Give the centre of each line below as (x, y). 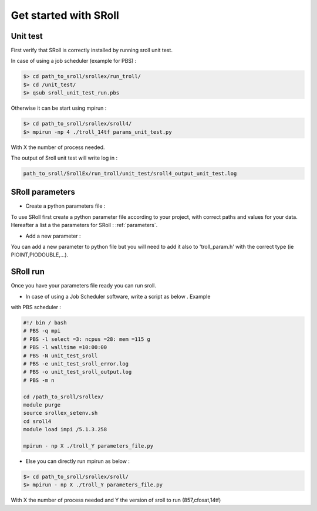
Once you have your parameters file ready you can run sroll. (84, 286)
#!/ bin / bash (45, 323)
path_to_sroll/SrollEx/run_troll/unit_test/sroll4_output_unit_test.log (130, 173)
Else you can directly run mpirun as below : (78, 461)
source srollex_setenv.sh (60, 413)
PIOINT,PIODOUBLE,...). (40, 255)
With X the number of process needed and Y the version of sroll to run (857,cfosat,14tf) (116, 500)
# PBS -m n (39, 380)
